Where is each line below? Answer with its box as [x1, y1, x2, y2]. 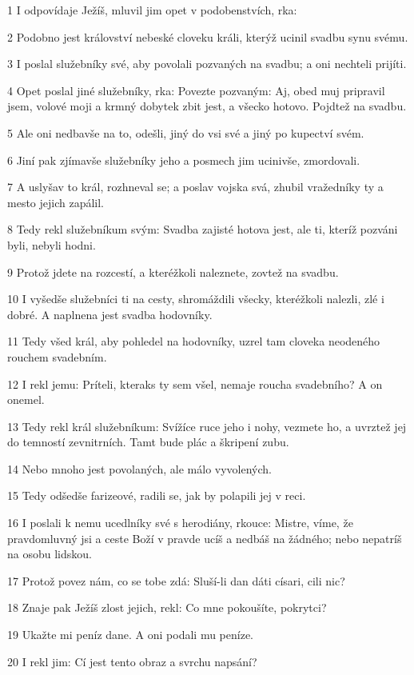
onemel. [7, 391, 45, 408]
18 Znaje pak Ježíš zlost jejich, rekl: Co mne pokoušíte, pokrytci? [7, 599, 327, 616]
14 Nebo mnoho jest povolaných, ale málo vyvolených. [7, 460, 273, 477]
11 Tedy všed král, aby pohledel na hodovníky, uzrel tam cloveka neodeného [7, 333, 380, 349]
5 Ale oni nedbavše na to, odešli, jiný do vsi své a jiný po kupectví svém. [7, 124, 364, 141]
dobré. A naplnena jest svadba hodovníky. [7, 306, 213, 322]
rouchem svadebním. [7, 348, 107, 365]
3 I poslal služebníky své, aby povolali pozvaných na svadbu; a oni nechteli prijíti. [7, 55, 407, 72]
